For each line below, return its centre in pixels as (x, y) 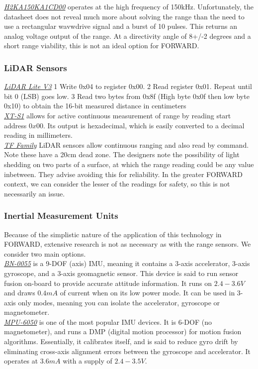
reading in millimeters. (38, 135)
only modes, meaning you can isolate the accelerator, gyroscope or (119, 302)
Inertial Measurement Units (61, 216)
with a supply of (87, 361)
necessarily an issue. (35, 193)
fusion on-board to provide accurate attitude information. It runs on (108, 283)
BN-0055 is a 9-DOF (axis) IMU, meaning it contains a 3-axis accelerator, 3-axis (127, 263)
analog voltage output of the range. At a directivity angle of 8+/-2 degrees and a (128, 36)
